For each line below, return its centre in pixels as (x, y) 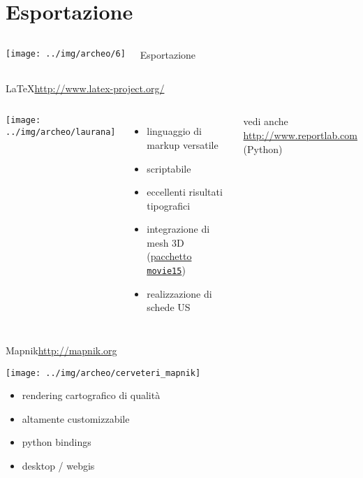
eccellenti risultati (185, 192)
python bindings (57, 442)
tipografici (169, 205)
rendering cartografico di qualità (91, 395)
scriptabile (169, 168)
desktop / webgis (58, 465)
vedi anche (266, 121)
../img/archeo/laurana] (61, 132)
